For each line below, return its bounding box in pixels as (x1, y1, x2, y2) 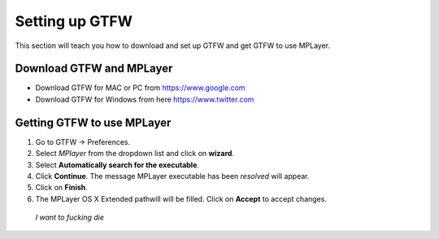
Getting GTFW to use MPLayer (15, 115, 172, 129)
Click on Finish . (35, 183, 89, 193)
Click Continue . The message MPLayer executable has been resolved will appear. (35, 171, 310, 180)
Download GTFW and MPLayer (15, 62, 173, 76)
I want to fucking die (35, 212, 105, 223)
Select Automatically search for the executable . (35, 159, 199, 170)
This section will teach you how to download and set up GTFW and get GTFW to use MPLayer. (15, 41, 331, 50)
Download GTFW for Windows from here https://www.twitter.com (35, 94, 254, 104)
